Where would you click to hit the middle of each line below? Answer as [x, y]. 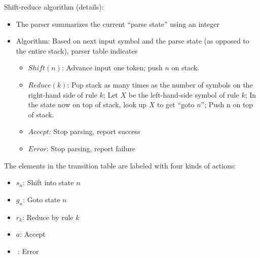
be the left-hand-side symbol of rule [184, 94]
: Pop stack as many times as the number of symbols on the [160, 84]
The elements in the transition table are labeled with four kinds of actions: [120, 165]
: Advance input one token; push [112, 68]
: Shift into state [48, 182]
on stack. [185, 68]
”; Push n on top [227, 104]
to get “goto [176, 104]
